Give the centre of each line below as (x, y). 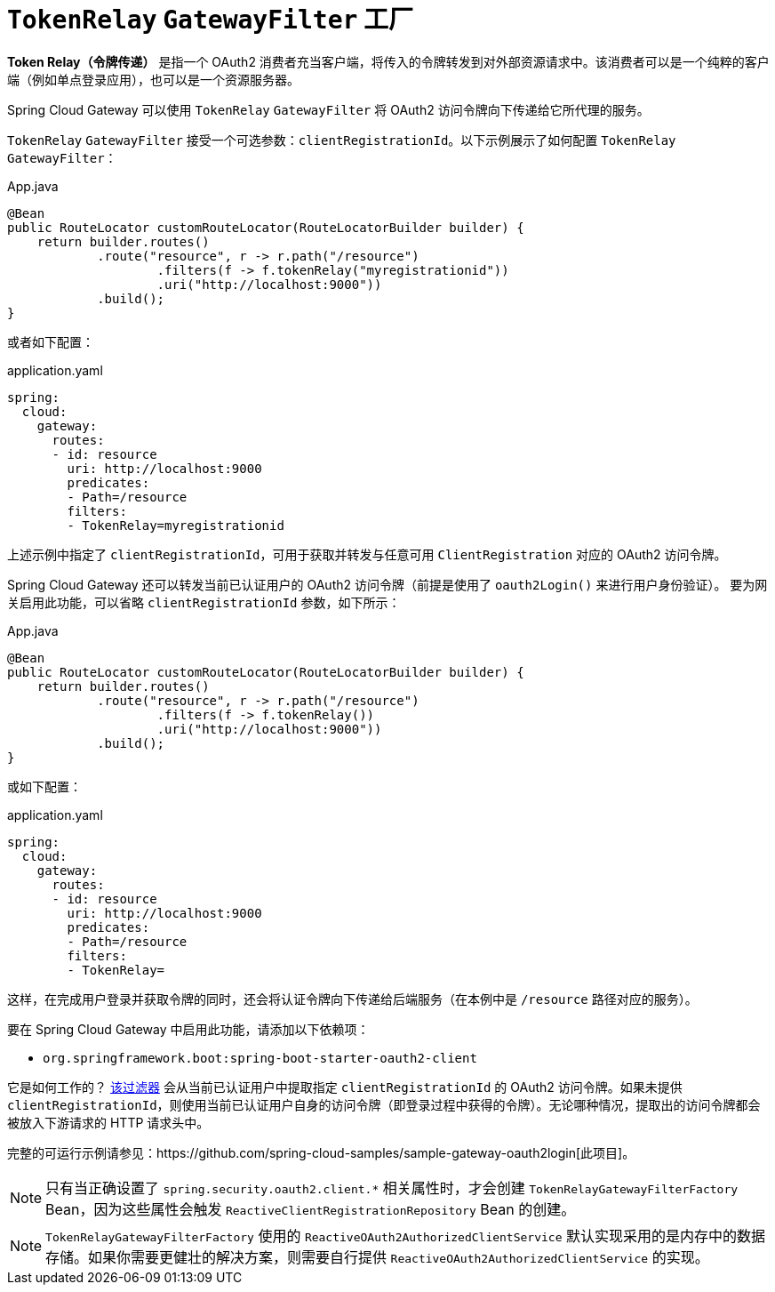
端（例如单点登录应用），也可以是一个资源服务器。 (153, 79)
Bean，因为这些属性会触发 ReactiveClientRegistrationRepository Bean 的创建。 (311, 1209)
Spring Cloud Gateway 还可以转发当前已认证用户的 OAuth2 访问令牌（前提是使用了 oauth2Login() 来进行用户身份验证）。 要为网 (387, 584)
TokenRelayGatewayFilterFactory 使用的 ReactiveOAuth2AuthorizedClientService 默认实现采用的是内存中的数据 (405, 1236)
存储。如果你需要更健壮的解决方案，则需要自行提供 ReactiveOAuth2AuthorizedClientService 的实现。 (377, 1257)
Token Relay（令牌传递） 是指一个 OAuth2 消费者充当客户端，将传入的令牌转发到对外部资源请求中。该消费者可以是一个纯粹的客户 (388, 61)
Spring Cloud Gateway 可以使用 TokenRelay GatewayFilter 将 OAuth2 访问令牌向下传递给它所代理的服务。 (328, 109)
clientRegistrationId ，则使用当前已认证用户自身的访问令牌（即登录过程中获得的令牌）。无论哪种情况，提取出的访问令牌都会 (384, 1104)
